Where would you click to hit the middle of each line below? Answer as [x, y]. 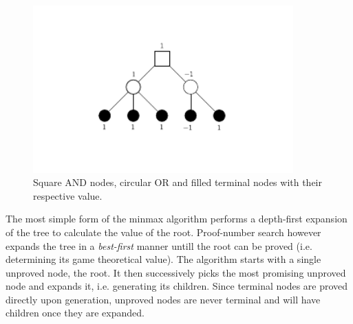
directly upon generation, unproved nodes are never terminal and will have [163, 299]
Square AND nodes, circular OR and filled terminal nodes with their [178, 182]
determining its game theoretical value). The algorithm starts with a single [163, 259]
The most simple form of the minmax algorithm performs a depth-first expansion [176, 219]
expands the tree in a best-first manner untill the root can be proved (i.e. [159, 245]
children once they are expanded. [75, 313]
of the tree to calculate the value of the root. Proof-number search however [163, 232]
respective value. [68, 195]
